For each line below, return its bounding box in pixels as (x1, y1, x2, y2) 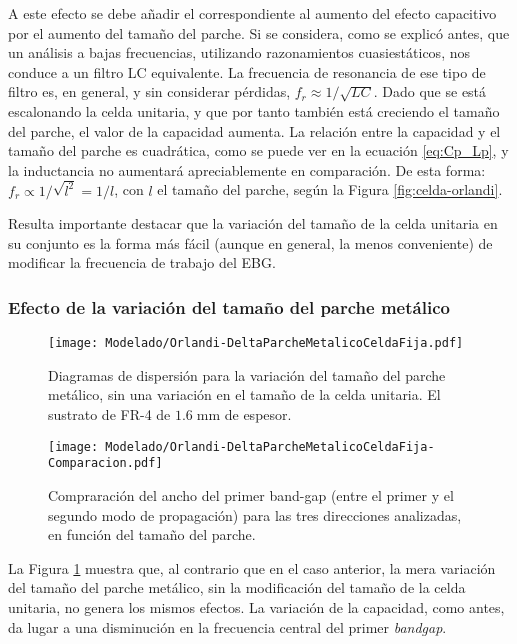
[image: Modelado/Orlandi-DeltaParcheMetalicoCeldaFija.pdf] (48, 336, 464, 351)
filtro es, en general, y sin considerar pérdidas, (8, 81, 291, 102)
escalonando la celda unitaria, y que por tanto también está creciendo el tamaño (8, 100, 500, 121)
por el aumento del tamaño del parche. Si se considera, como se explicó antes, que (8, 22, 510, 43)
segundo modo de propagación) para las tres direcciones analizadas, (48, 504, 462, 525)
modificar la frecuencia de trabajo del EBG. (8, 252, 276, 273)
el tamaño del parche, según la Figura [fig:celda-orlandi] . (157, 179, 503, 200)
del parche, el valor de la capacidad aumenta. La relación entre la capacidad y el (8, 120, 501, 141)
